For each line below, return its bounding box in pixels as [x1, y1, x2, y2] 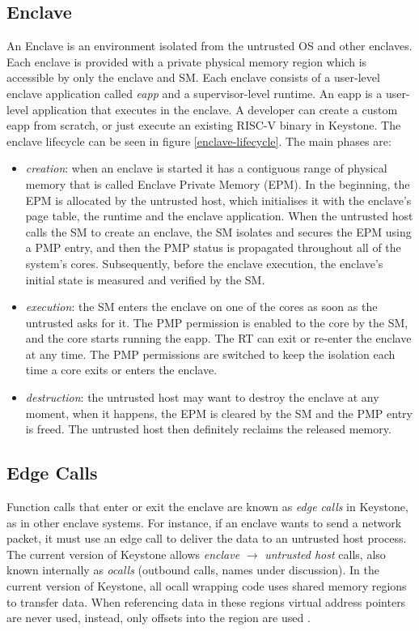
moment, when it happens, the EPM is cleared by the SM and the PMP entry [25, 404, 413, 421]
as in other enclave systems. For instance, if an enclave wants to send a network [6, 514, 402, 531]
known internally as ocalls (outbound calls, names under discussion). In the [6, 561, 379, 578]
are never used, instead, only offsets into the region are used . [6, 609, 311, 626]
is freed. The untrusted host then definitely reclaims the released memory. [25, 420, 391, 437]
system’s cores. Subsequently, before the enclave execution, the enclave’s [25, 254, 383, 271]
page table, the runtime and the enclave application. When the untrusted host [25, 207, 413, 224]
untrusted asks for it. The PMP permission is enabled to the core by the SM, [25, 313, 408, 330]
